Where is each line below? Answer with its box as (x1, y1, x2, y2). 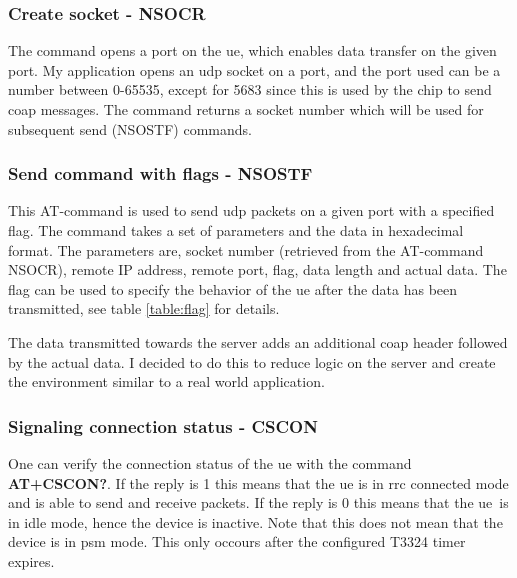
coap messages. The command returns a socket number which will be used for (8, 99, 484, 119)
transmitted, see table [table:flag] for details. (8, 298, 280, 319)
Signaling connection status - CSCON (8, 413, 318, 438)
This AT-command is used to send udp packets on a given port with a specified (8, 200, 495, 221)
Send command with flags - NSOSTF (8, 161, 313, 186)
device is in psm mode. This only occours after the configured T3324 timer (8, 531, 466, 552)
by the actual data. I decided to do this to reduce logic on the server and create (8, 351, 496, 372)
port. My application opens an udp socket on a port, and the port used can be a (8, 59, 501, 80)
